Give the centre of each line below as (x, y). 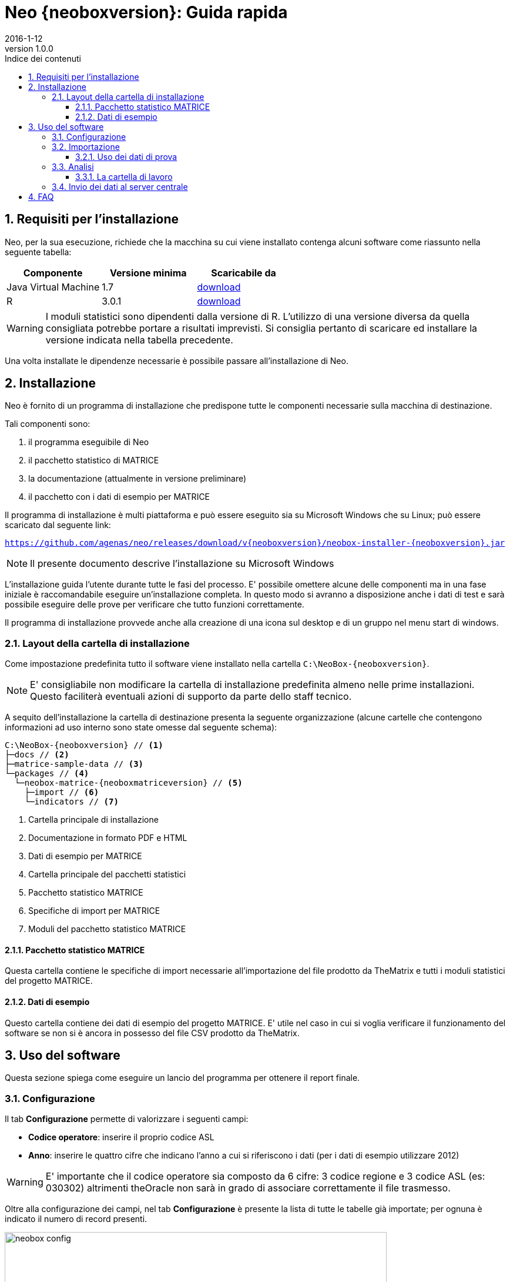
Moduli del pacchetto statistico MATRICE (107, 929)
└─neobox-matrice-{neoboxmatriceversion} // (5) (128, 783)
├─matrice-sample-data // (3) (74, 764)
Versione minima (148, 273)
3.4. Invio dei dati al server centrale (120, 186)
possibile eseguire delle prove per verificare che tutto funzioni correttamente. (155, 605)
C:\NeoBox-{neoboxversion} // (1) (84, 745)
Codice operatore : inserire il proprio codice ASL (121, 1137)
